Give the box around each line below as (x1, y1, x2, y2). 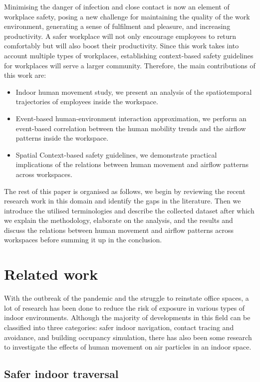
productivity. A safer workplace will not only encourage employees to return (4, 30, 237, 41)
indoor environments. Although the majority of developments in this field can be (4, 312, 251, 323)
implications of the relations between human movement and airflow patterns (15, 159, 249, 170)
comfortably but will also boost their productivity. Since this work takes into (4, 40, 239, 51)
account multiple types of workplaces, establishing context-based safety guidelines (4, 50, 254, 60)
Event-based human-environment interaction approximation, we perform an (15, 113, 247, 123)
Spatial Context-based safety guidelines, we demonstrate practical (15, 149, 217, 160)
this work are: (4, 70, 46, 80)
